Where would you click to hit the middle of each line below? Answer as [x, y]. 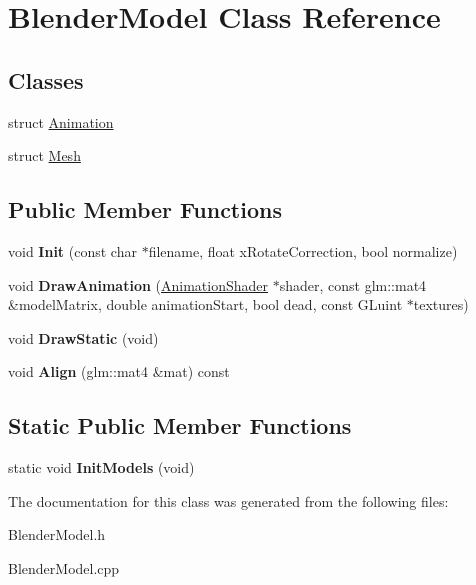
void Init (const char [72, 250]
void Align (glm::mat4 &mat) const [119, 371]
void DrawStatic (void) [83, 337]
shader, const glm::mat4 [353, 284]
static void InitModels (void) [101, 467]
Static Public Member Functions [180, 425]
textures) [441, 304]
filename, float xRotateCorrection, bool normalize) [303, 250]
